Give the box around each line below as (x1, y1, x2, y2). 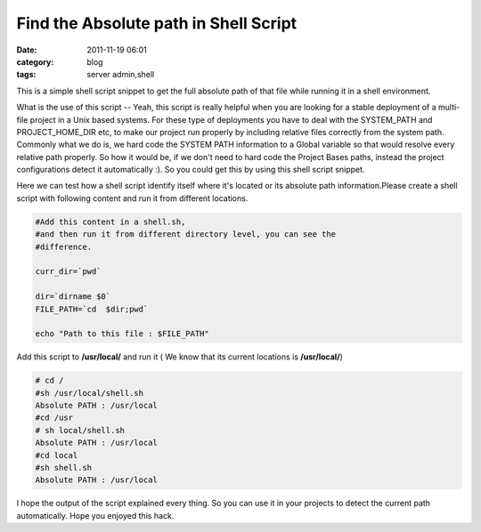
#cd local (35, 450, 78, 460)
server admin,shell (86, 69, 155, 80)
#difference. (35, 241, 93, 252)
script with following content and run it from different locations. (16, 192, 249, 204)
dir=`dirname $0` (35, 292, 111, 302)
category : (16, 56, 54, 67)
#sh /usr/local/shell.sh (35, 388, 144, 398)
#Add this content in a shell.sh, (35, 216, 186, 227)
